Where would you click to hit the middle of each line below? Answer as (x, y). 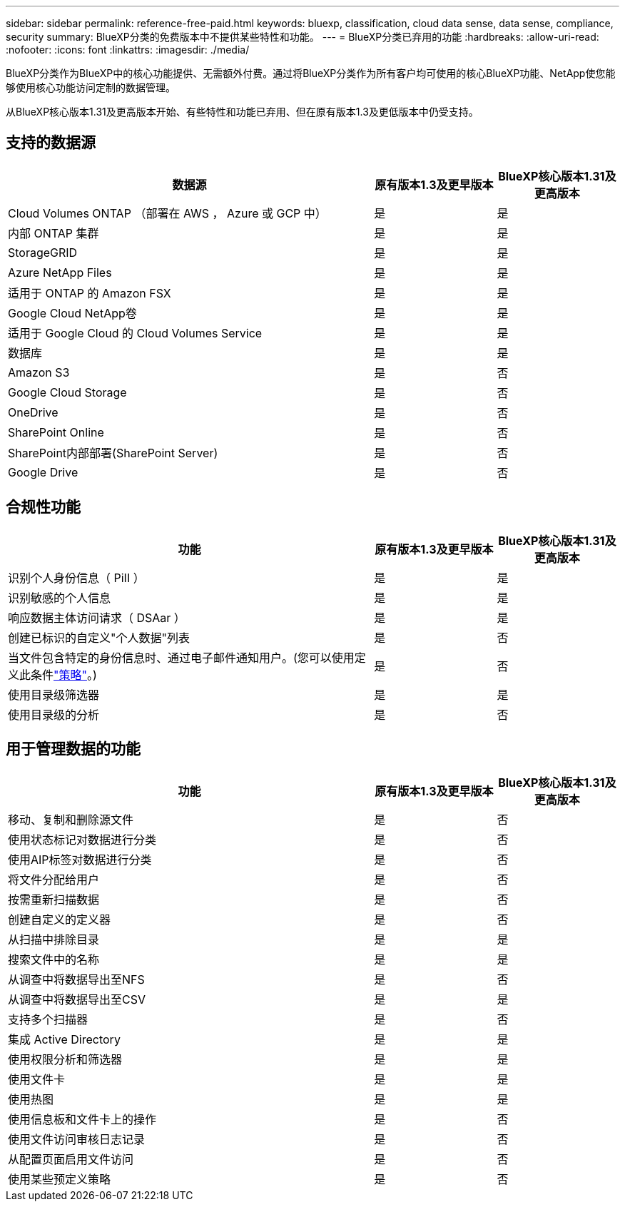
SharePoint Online (56, 432)
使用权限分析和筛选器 (65, 1059)
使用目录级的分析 (54, 714)
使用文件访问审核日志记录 (77, 1139)
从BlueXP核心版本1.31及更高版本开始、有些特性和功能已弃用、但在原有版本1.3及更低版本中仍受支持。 (242, 112)
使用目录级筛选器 (54, 694)
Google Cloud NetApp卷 (72, 313)
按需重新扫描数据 (54, 899)
